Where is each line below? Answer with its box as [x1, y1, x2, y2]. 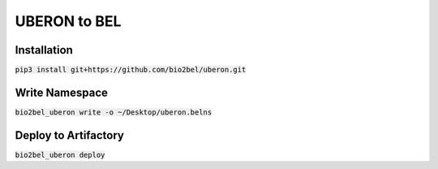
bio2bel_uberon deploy [15, 150, 105, 159]
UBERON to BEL [15, 12, 122, 30]
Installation [15, 43, 73, 57]
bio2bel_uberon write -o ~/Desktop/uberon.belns [15, 107, 213, 117]
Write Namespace [15, 85, 109, 99]
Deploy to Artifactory [15, 128, 125, 142]
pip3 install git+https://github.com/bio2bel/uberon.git [15, 65, 247, 75]
